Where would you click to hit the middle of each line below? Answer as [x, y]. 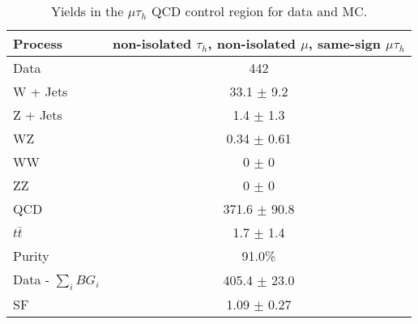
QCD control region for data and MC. [259, 11]
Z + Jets [38, 115]
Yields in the [87, 11]
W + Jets [41, 91]
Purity [31, 256]
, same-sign [344, 43]
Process [38, 43]
